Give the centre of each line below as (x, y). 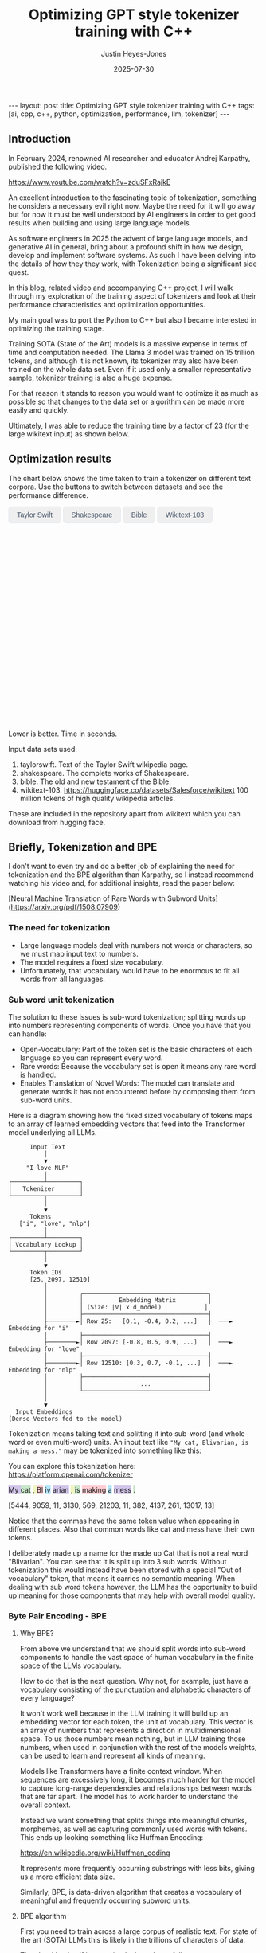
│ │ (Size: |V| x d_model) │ (126, 1307)
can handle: (27, 1034)
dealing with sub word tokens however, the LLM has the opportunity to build (133, 1587)
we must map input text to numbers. (79, 953)
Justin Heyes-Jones (134, 53)
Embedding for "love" (44, 1349)
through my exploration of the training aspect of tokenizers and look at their (132, 295)
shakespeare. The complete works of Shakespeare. (104, 773)
